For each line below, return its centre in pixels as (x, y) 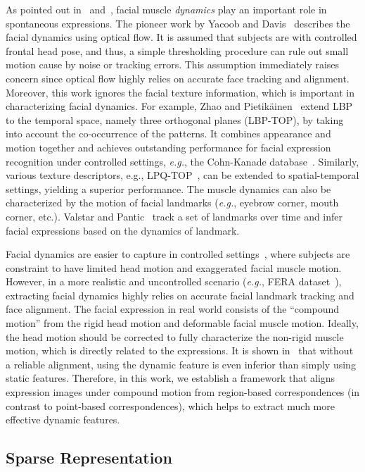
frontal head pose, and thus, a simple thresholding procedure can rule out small (177, 50)
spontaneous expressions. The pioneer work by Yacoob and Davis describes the (178, 23)
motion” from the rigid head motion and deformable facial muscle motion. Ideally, (182, 323)
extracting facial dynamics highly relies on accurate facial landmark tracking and (180, 295)
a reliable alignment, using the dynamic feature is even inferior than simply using (181, 364)
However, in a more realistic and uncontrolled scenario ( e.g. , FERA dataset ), (174, 281)
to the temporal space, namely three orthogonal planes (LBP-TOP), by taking (175, 119)
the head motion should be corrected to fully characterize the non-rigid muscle (175, 336)
